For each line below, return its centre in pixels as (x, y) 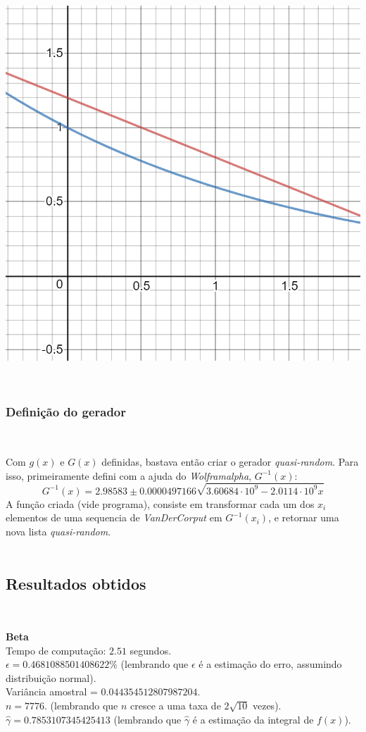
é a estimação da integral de (253, 719)
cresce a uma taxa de (176, 705)
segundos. (151, 650)
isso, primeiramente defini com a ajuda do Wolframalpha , (129, 475)
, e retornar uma (304, 517)
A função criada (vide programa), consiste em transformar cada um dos (160, 503)
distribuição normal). (51, 677)
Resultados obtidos (76, 583)
